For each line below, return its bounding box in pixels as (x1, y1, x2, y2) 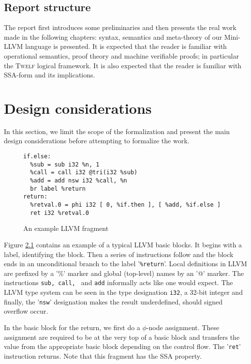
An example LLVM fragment (23, 223, 109, 233)
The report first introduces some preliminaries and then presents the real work (4, 22, 236, 32)
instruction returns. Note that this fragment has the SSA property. (4, 350, 202, 361)
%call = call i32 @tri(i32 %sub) (30, 169, 138, 176)
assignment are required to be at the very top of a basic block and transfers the (4, 332, 240, 342)
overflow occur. (4, 306, 48, 316)
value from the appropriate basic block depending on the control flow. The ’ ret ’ (4, 341, 241, 351)
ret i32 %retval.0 (30, 209, 89, 216)
